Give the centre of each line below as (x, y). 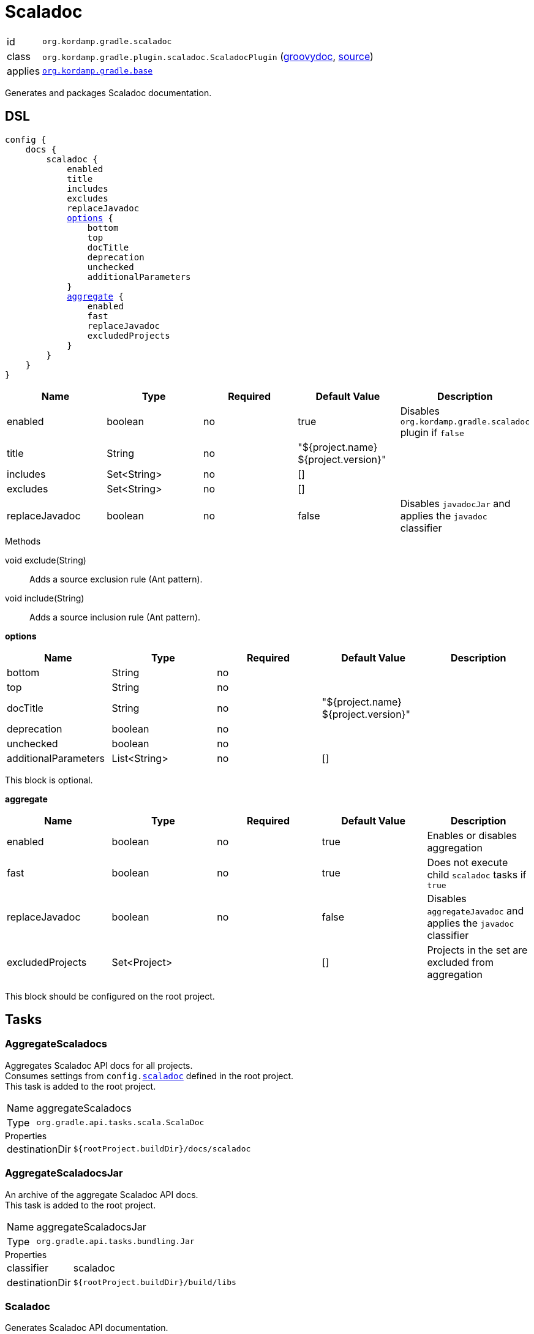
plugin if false (432, 432)
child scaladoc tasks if (477, 874)
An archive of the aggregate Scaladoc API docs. (102, 1194)
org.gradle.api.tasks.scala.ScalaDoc (120, 1123)
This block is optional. (49, 780)
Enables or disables (472, 835)
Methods (23, 541)
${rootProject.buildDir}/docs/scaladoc (162, 1149)
